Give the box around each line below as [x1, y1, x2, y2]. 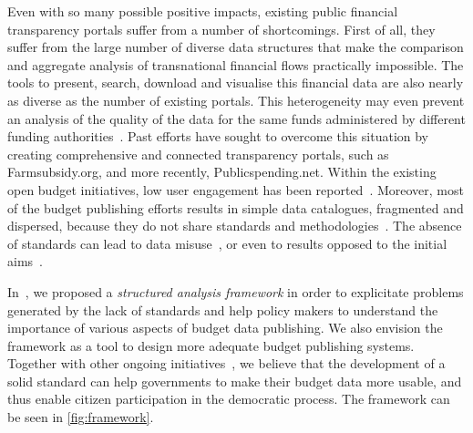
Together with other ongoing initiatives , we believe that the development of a [7, 354, 446, 373]
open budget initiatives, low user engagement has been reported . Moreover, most [7, 180, 464, 199]
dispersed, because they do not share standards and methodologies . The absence [7, 216, 462, 235]
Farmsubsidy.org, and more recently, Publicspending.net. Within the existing [7, 162, 437, 181]
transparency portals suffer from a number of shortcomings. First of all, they [7, 19, 436, 38]
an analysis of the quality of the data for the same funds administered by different [7, 108, 466, 128]
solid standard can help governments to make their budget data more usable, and [7, 371, 462, 390]
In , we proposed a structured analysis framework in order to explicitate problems [7, 282, 464, 301]
